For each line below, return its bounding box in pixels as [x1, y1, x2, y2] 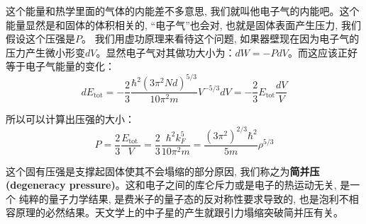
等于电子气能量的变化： [6, 59, 115, 73]
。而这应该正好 [287, 45, 357, 59]
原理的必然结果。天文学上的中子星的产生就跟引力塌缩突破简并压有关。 [15, 205, 343, 220]
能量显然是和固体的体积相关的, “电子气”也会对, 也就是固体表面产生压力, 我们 [6, 17, 361, 32]
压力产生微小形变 [6, 45, 85, 59]
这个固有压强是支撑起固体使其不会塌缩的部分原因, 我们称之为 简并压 [6, 163, 320, 178]
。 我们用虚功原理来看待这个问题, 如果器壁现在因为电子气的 [82, 31, 360, 46]
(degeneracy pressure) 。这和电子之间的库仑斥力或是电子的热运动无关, [6, 177, 337, 192]
